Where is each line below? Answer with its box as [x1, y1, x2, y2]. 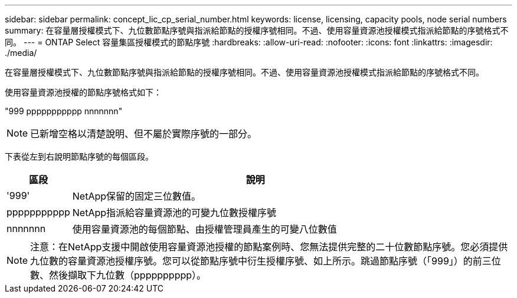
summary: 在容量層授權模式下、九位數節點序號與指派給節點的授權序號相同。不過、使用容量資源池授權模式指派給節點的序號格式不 [5, 25, 509, 35]
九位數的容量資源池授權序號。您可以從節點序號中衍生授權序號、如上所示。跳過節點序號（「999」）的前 [30, 255, 482, 267]
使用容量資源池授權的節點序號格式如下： [5, 87, 162, 97]
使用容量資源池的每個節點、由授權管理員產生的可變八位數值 [72, 223, 337, 235]
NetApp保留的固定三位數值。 [72, 190, 201, 202]
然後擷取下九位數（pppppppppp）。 [49, 269, 207, 281]
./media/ [5, 48, 37, 58]
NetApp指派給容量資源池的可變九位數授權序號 [72, 207, 277, 218]
